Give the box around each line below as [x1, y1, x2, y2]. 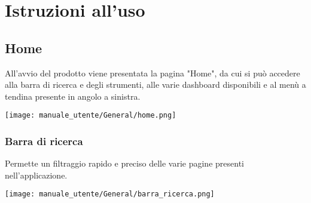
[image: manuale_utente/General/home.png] [5, 111, 176, 120]
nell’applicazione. [5, 168, 68, 181]
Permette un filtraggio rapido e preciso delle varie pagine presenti [5, 157, 244, 170]
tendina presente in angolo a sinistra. [5, 90, 141, 102]
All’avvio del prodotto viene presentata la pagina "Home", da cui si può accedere [5, 66, 300, 79]
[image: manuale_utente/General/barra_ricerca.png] [5, 190, 215, 199]
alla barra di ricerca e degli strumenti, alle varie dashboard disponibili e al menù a [5, 78, 306, 91]
